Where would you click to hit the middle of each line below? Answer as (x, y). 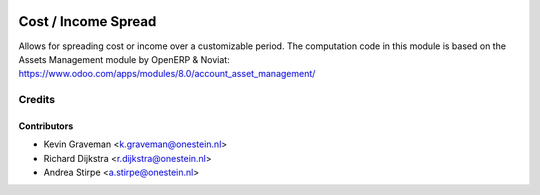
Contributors (46, 126)
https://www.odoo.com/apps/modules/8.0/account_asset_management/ (167, 74)
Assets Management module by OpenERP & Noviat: (124, 59)
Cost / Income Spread (87, 21)
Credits (36, 100)
